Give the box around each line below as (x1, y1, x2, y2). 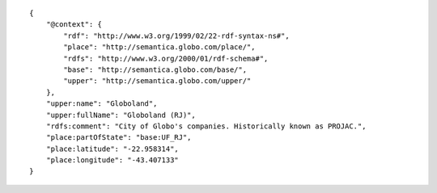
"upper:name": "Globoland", (45, 99, 158, 108)
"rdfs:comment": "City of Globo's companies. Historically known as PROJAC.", (45, 121, 367, 131)
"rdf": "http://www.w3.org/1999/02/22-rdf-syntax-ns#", (63, 31, 291, 40)
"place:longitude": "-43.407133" (45, 156, 180, 165)
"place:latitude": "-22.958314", (45, 144, 180, 153)
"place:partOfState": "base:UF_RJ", (45, 133, 192, 142)
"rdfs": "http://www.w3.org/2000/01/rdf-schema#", (63, 53, 269, 63)
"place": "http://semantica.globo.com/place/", (63, 43, 256, 52)
